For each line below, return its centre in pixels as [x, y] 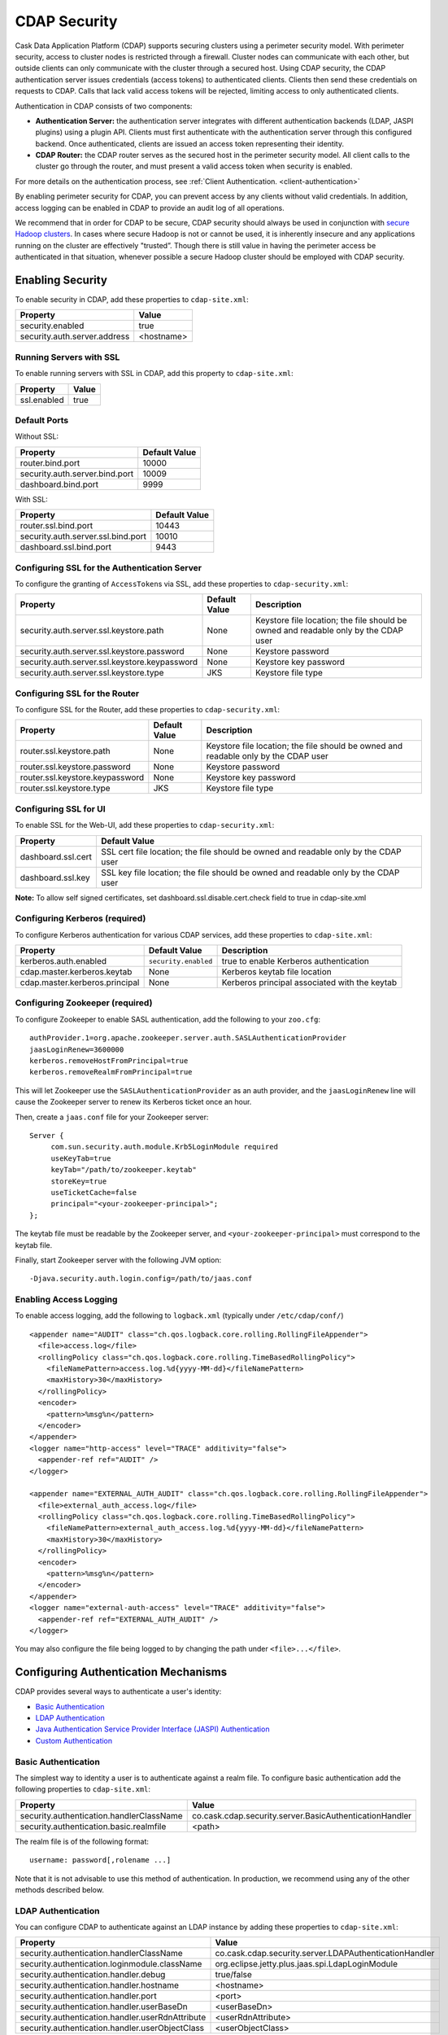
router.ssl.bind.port [57, 526]
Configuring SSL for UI [60, 808]
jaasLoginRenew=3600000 [77, 1049]
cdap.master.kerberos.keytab [76, 972]
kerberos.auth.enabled [63, 961]
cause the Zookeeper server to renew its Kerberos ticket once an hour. [133, 1102]
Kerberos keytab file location [277, 972]
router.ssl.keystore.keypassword [82, 777]
